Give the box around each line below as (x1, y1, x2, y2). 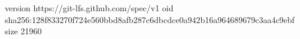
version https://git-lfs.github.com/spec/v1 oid (5, 2, 174, 14)
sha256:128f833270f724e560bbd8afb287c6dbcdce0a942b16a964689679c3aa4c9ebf (5, 13, 295, 25)
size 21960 (5, 25, 42, 37)
